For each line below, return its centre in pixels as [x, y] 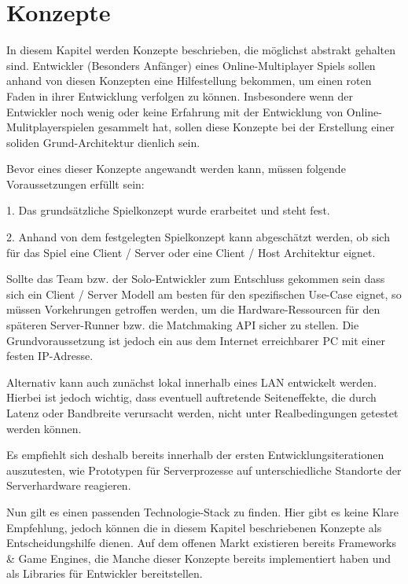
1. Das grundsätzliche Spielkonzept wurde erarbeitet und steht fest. [168, 210]
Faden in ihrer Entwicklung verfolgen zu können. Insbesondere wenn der [180, 95]
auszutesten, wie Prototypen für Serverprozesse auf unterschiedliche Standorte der [204, 470]
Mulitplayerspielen [51, 127]
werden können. [44, 428]
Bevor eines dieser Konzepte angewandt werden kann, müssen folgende [176, 169]
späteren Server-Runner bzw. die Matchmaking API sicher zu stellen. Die [183, 325]
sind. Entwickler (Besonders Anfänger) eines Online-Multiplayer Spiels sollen [191, 65]
